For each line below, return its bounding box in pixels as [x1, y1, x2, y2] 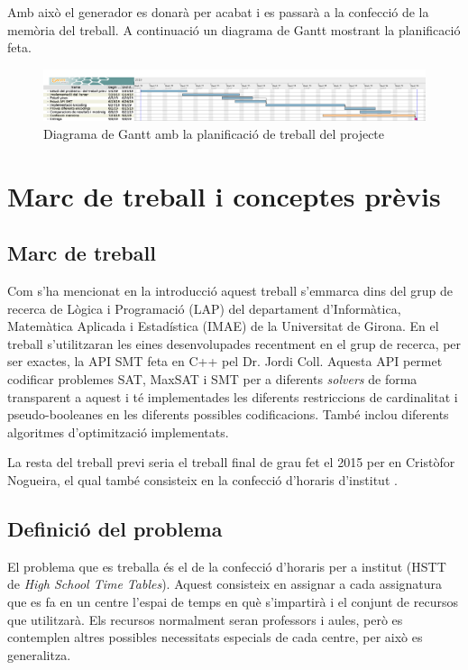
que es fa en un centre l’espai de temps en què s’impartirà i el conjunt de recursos [7, 592, 458, 611]
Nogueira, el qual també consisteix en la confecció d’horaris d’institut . [7, 471, 398, 490]
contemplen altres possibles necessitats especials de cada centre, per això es [7, 628, 423, 647]
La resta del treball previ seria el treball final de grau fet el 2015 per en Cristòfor [7, 453, 455, 472]
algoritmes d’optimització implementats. [7, 422, 229, 441]
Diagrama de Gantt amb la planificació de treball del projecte [43, 124, 385, 142]
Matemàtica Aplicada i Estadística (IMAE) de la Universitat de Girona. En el [7, 317, 439, 335]
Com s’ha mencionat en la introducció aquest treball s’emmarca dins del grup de [7, 281, 453, 300]
